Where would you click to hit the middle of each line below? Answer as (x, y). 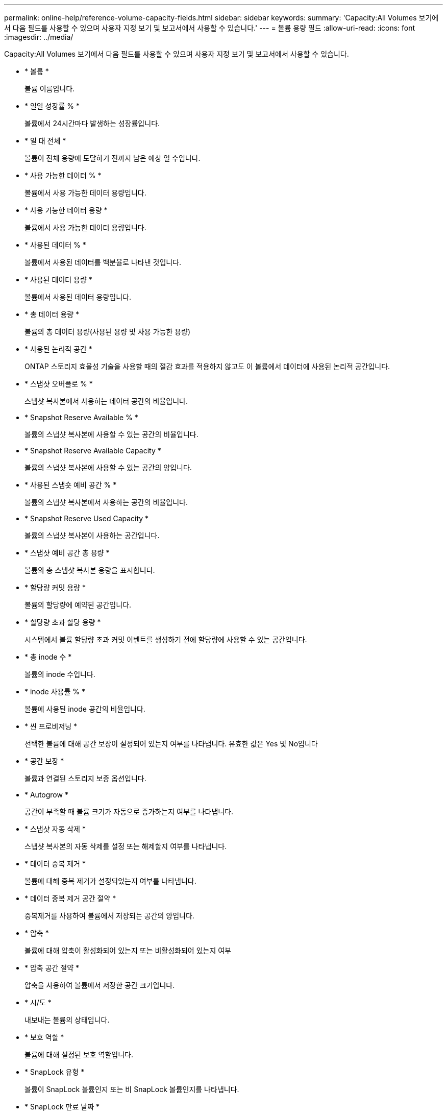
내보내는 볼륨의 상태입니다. (67, 1020)
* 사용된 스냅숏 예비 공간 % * (71, 485)
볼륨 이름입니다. (50, 89)
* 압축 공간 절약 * (52, 968)
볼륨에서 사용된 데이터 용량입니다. (78, 297)
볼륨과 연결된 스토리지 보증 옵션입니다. (85, 778)
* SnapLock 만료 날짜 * (62, 1107)
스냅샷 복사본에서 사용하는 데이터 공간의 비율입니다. (106, 401)
